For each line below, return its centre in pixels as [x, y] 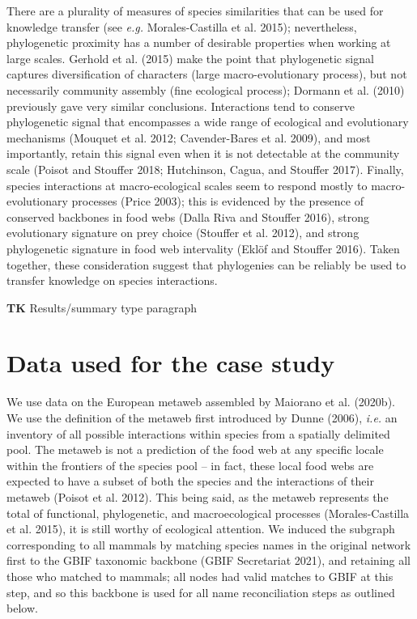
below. [22, 608]
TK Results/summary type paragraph [102, 307]
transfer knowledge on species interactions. [112, 280]
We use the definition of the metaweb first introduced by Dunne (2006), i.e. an [202, 418]
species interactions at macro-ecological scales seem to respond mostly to [187, 185]
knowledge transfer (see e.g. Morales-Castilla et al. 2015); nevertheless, [182, 26]
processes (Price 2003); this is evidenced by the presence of [217, 201]
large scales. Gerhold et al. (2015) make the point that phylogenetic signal [190, 58]
